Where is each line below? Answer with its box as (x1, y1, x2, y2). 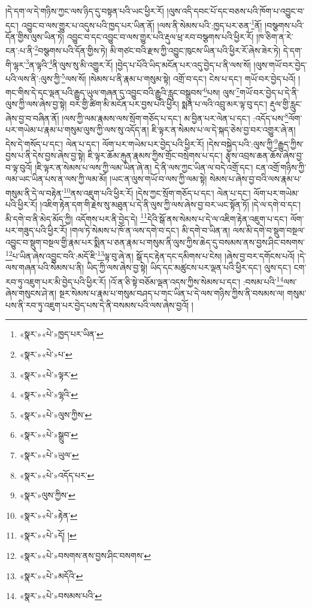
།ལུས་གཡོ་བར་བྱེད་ (253, 58, 307, 71)
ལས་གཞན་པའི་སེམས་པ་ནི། (5, 261, 84, 274)
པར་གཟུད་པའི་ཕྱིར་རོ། (5, 224, 68, 236)
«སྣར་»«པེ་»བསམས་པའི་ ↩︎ (19, 589, 102, 602)
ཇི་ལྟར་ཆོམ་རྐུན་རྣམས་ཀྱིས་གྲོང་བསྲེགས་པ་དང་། (87, 149, 223, 162)
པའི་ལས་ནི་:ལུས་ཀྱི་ (5, 72, 62, 84)
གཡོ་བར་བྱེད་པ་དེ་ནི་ (240, 86, 299, 98)
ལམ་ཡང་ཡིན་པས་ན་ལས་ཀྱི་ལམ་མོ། (5, 173, 107, 185)
